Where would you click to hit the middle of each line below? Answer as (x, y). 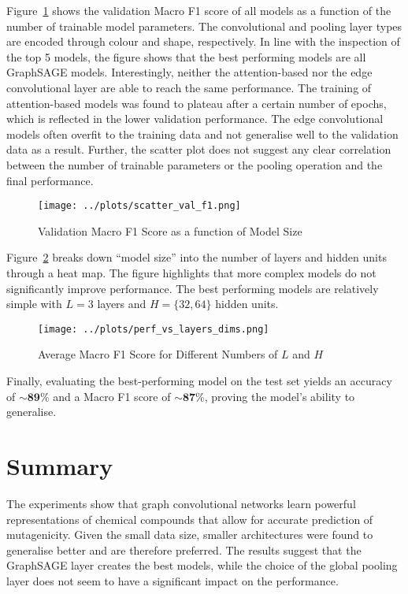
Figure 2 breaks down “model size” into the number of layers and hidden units (197, 257)
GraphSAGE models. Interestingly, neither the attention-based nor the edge (189, 72)
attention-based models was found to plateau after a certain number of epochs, (197, 103)
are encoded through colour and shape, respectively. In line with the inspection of (203, 41)
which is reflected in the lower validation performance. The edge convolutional (195, 119)
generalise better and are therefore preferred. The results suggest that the (184, 549)
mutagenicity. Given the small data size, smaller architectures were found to (190, 535)
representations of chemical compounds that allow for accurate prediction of (190, 519)
